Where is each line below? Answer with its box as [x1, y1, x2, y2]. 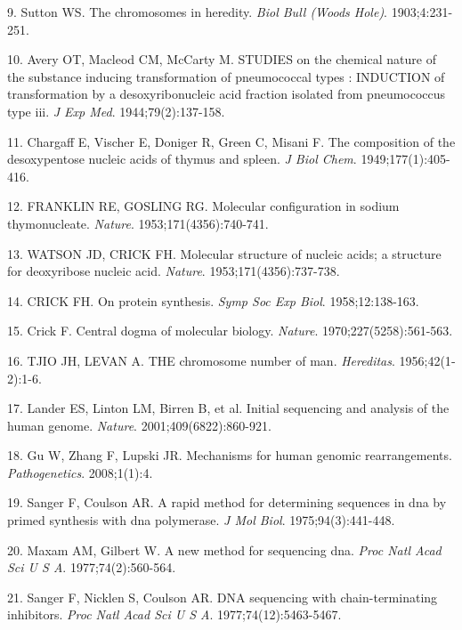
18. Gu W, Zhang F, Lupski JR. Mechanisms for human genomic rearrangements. [7, 446, 452, 464]
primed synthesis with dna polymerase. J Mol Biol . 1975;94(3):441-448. [7, 511, 395, 529]
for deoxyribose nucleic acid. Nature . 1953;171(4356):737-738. [7, 262, 340, 280]
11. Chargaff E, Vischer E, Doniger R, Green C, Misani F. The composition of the [7, 132, 456, 150]
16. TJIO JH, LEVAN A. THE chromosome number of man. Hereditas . [7, 351, 395, 369]
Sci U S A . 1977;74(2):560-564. [7, 558, 176, 577]
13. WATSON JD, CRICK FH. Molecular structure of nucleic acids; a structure [7, 244, 442, 262]
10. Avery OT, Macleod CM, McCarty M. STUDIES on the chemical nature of [7, 50, 436, 69]
